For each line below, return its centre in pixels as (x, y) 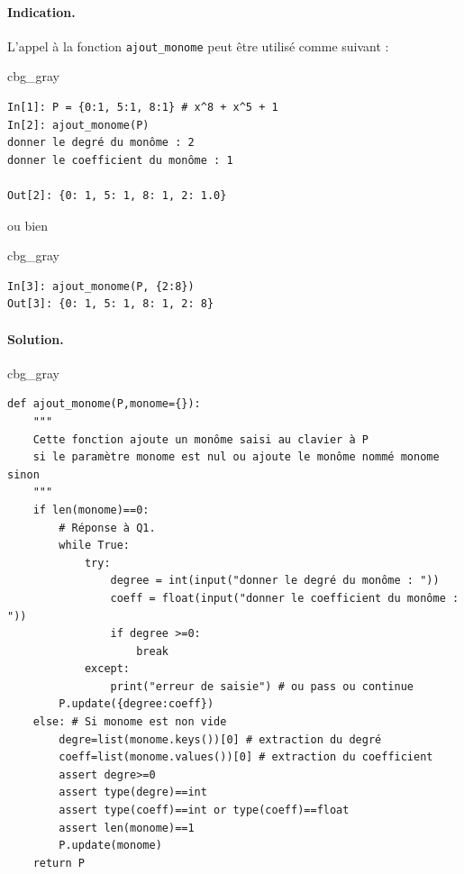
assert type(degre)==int (133, 792)
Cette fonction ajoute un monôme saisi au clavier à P (200, 439)
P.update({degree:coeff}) (136, 704)
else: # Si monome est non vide (130, 722)
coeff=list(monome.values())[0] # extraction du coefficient (246, 757)
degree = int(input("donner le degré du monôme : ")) (275, 581)
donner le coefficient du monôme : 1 (120, 160)
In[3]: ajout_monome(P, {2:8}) (101, 286)
